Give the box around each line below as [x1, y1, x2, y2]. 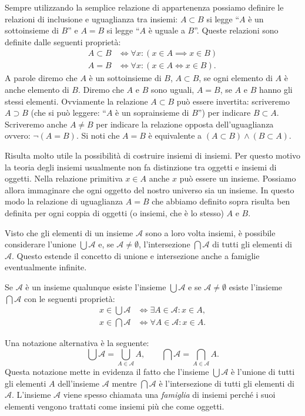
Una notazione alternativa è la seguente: [5, 337, 149, 349]
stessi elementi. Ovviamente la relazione [5, 95, 148, 107]
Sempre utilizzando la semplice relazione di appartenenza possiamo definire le [5, 1, 284, 13]
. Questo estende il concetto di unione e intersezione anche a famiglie [12, 249, 260, 261]
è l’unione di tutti [231, 365, 295, 378]
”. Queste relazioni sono [194, 24, 279, 36]
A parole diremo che [5, 72, 78, 84]
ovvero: [5, 129, 31, 142]
